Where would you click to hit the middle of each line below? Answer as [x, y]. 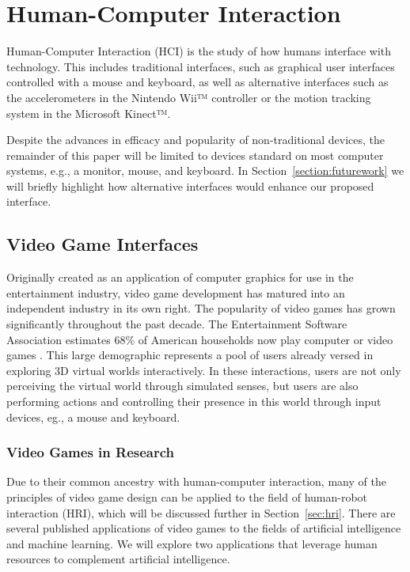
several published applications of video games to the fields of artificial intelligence [204, 528]
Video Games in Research [91, 452]
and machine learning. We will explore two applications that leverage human [192, 543]
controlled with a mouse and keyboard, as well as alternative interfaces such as [197, 82]
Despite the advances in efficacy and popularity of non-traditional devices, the [196, 140]
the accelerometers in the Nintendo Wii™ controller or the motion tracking [189, 97]
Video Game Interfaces [102, 244]
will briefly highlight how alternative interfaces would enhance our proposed [190, 186]
